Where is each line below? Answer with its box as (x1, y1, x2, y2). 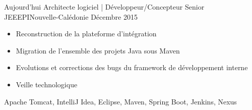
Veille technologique (16, 79, 78, 89)
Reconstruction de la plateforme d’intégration (16, 28, 157, 39)
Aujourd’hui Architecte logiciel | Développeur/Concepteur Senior (4, 2, 205, 12)
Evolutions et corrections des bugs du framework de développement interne (16, 62, 248, 73)
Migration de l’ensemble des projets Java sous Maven (16, 45, 180, 56)
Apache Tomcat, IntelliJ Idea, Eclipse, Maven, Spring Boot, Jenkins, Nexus (4, 96, 237, 106)
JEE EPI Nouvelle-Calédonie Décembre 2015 (4, 11, 138, 22)
